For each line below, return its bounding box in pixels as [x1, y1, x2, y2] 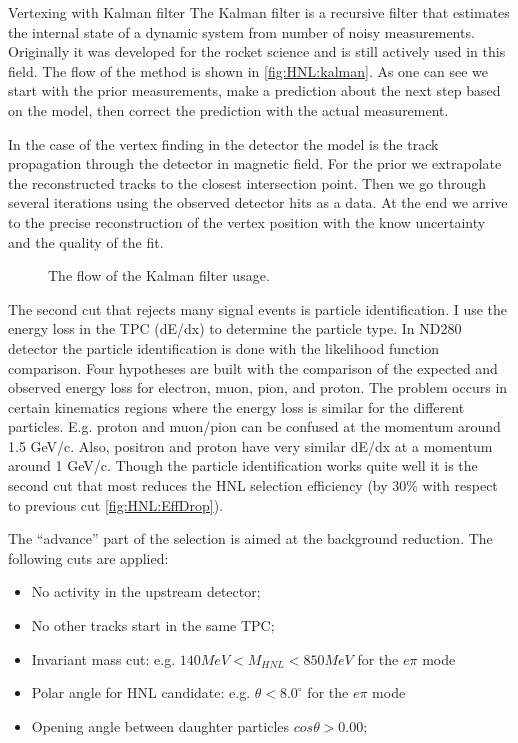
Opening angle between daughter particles [31, 715, 290, 736]
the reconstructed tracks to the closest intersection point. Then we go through [8, 172, 487, 193]
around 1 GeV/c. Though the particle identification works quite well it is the [8, 455, 478, 476]
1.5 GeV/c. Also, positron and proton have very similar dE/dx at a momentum [8, 435, 493, 456]
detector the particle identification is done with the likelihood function [8, 337, 440, 358]
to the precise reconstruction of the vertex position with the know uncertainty [8, 211, 486, 232]
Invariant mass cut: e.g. [31, 648, 176, 669]
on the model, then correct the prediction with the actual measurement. [8, 99, 449, 120]
